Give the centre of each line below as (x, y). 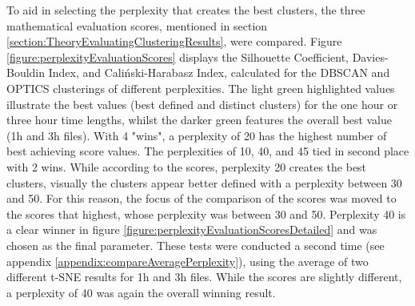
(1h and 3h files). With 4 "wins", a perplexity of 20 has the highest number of (197, 135)
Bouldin (26, 72)
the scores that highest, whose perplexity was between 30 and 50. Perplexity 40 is (206, 213)
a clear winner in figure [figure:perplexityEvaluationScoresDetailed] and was (192, 229)
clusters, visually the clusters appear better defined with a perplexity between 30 (204, 182)
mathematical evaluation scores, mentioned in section (137, 25)
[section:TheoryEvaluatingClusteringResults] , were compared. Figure (174, 41)
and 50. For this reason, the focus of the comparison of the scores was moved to (202, 198)
